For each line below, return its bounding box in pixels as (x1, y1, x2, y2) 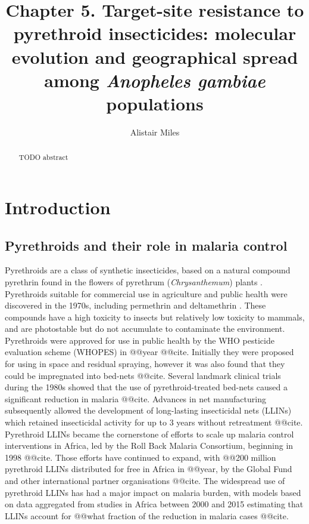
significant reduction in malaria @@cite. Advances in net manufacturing (5, 392, 266, 405)
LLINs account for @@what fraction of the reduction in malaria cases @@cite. (5, 509, 289, 522)
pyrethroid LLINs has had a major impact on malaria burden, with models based (5, 486, 301, 498)
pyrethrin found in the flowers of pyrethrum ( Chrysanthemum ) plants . (5, 275, 263, 288)
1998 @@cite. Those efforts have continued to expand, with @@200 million (5, 451, 276, 463)
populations (106, 91, 204, 115)
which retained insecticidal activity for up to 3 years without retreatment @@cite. (5, 416, 303, 429)
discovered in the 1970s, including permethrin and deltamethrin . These (5, 299, 266, 312)
